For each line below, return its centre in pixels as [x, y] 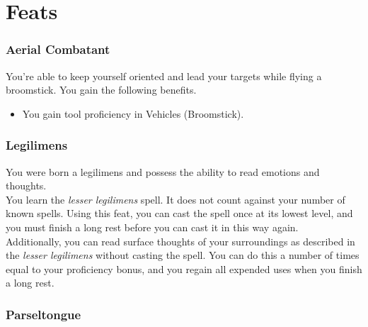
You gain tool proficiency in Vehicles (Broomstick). [133, 113]
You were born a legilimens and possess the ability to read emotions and [163, 171]
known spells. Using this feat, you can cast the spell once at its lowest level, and [179, 213]
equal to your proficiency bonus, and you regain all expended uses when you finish [184, 268]
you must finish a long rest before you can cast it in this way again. [152, 227]
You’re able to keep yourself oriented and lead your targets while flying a [164, 76]
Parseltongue [44, 314]
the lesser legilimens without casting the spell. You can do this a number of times [183, 255]
